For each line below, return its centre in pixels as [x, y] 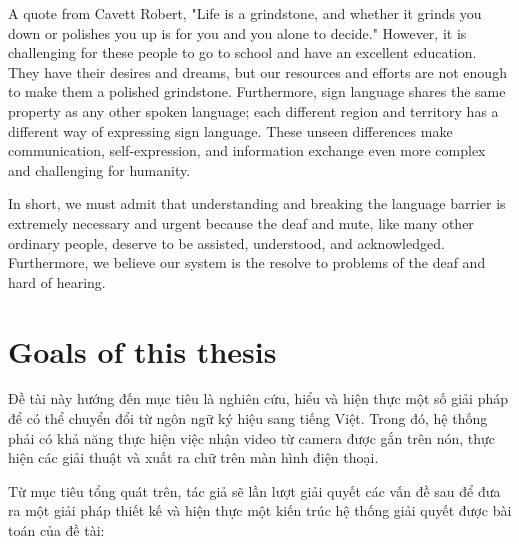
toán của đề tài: [56, 530]
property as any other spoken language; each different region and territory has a [253, 110]
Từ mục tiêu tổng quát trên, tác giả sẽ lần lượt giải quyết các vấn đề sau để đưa [254, 490]
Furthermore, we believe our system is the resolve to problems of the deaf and [247, 262]
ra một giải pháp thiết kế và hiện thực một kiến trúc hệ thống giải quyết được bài [260, 510]
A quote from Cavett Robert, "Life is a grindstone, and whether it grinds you [245, 13]
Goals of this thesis [142, 350]
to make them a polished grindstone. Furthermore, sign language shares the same [257, 91]
